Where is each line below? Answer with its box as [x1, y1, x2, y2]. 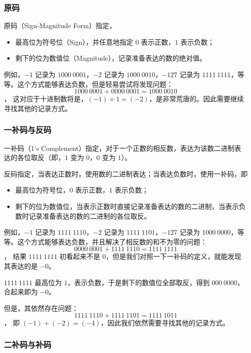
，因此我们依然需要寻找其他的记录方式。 [101, 318, 230, 328]
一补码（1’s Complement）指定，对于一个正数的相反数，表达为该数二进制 [4, 143, 235, 153]
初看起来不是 [59, 251, 101, 261]
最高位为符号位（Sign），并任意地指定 [15, 36, 133, 47]
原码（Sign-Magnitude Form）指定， [4, 20, 116, 31]
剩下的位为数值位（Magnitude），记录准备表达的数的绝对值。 [15, 53, 207, 63]
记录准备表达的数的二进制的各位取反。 [29, 210, 151, 221]
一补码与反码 [4, 124, 52, 136]
